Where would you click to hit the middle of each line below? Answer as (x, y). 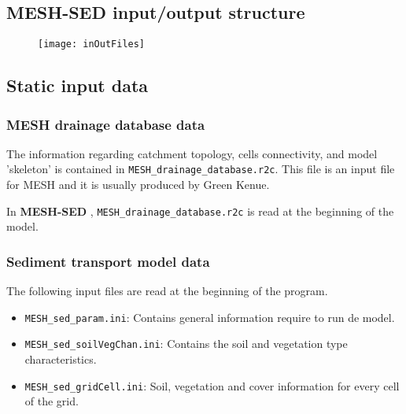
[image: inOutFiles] (92, 44)
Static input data (78, 85)
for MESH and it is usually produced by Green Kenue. (138, 185)
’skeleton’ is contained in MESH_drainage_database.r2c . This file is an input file (201, 169)
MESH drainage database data (106, 124)
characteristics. (61, 359)
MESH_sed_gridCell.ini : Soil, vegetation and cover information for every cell (212, 385)
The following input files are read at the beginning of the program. (167, 291)
